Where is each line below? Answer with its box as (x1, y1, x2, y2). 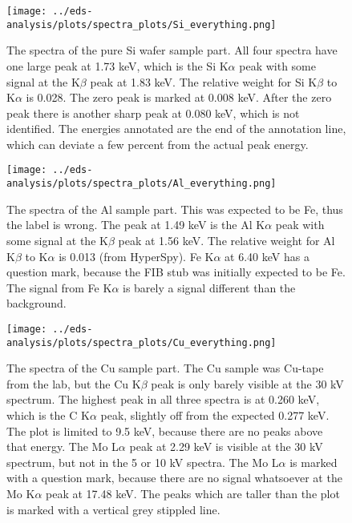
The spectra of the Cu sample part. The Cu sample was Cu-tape (6, 360, 324, 376)
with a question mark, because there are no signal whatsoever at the (6, 469, 342, 486)
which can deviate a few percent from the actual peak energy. (6, 135, 309, 152)
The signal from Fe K (6, 279, 112, 296)
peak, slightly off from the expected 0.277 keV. (100, 407, 330, 424)
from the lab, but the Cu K (6, 375, 141, 392)
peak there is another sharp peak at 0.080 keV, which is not (6, 104, 300, 121)
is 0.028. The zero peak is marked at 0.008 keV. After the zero (26, 89, 332, 106)
